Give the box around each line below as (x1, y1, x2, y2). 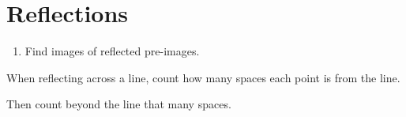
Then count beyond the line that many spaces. (6, 96, 231, 112)
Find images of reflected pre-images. (24, 43, 200, 59)
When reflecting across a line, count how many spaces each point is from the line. (6, 69, 400, 85)
